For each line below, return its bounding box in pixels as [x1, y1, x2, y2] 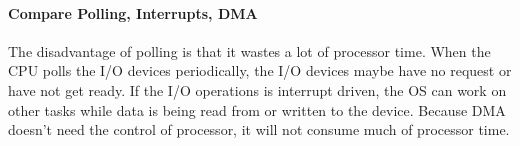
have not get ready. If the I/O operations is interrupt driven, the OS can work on [8, 79, 507, 100]
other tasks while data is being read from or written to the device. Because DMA [8, 99, 506, 120]
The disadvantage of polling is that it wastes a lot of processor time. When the [8, 40, 491, 61]
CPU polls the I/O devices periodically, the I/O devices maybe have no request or [8, 60, 512, 81]
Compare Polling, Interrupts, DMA [8, 2, 258, 23]
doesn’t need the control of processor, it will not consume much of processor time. [8, 119, 510, 140]
